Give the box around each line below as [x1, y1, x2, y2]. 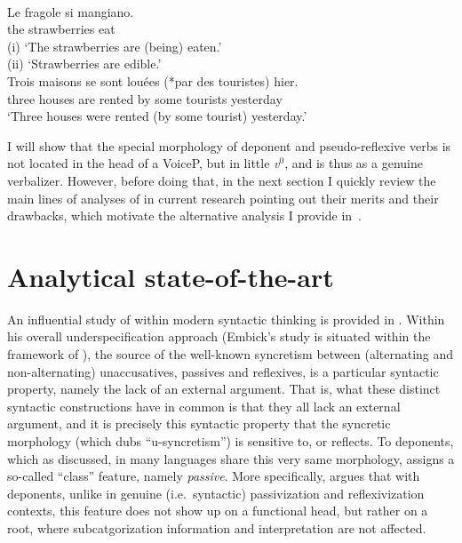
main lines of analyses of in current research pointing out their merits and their [7, 188, 439, 207]
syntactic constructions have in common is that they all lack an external [7, 396, 401, 415]
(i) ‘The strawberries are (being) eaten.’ [7, 36, 222, 55]
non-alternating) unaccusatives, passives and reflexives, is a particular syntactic [7, 362, 439, 380]
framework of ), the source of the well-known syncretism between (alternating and [7, 345, 454, 363]
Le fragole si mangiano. [7, 2, 134, 20]
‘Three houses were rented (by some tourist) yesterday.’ [7, 107, 307, 125]
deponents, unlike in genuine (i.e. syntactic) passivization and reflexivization [7, 483, 425, 502]
